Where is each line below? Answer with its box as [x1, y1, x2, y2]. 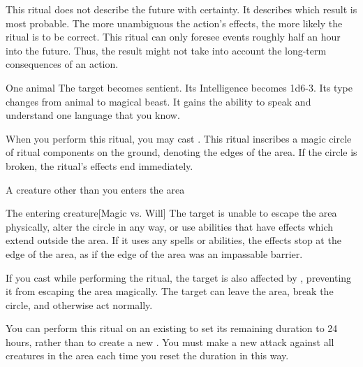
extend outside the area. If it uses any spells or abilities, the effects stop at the [6, 233, 341, 247]
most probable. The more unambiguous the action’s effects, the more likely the [6, 15, 343, 30]
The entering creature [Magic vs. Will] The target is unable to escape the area [6, 206, 337, 220]
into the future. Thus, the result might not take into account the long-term [6, 43, 327, 57]
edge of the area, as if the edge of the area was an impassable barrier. [6, 246, 303, 261]
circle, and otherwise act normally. [6, 297, 153, 312]
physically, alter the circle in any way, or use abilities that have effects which [6, 219, 333, 233]
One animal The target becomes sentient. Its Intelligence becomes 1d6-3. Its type [6, 80, 353, 94]
